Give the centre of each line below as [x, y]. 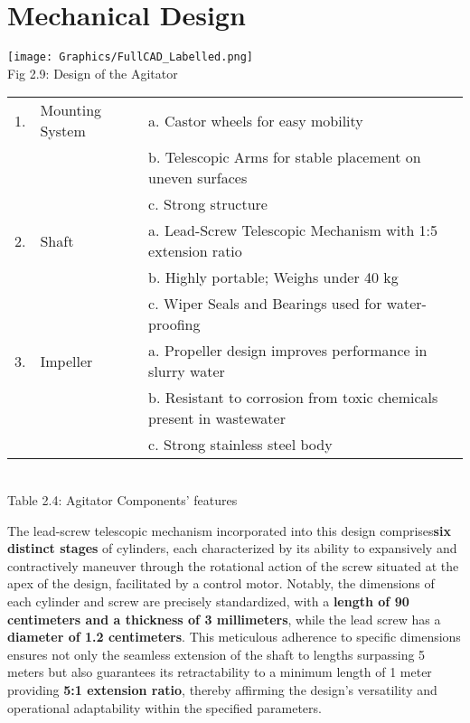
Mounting [71, 110]
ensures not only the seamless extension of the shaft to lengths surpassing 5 [216, 654]
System [63, 131]
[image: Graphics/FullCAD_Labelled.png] [131, 57]
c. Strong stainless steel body [240, 445]
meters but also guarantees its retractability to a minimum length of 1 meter [220, 672]
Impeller [66, 361]
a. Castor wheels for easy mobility [256, 120]
